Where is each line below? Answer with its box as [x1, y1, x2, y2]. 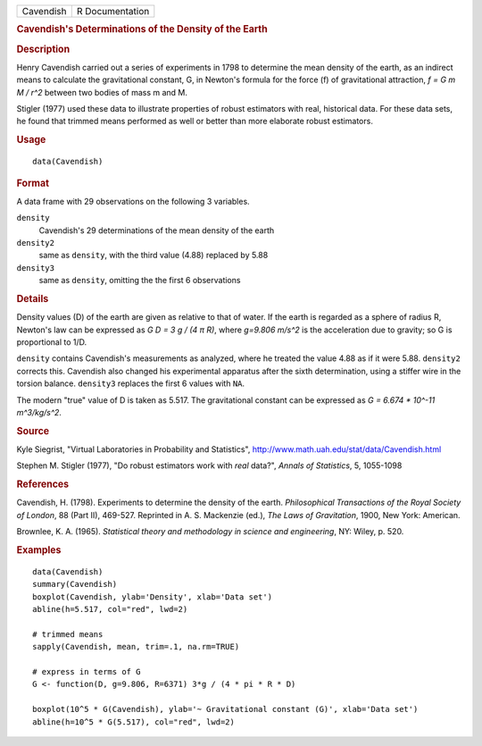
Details [16, 292, 49, 305]
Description [16, 43, 71, 55]
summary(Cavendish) [32, 579, 118, 590]
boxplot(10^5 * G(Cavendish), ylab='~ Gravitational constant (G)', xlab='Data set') [32, 704, 419, 715]
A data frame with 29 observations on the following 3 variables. [16, 196, 250, 206]
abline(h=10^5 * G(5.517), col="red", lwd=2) [32, 717, 236, 727]
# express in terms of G [32, 666, 141, 676]
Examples [16, 543, 62, 556]
